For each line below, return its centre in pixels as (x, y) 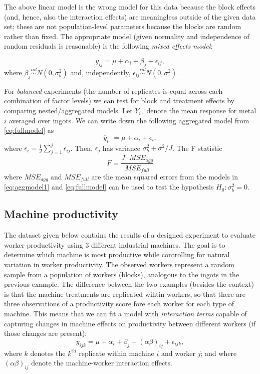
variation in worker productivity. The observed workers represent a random (119, 264)
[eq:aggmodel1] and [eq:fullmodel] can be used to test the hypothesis (109, 187)
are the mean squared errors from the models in (165, 176)
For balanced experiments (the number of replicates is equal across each (113, 90)
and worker (178, 353)
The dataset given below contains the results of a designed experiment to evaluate (130, 235)
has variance (121, 148)
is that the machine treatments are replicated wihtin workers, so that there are (125, 294)
